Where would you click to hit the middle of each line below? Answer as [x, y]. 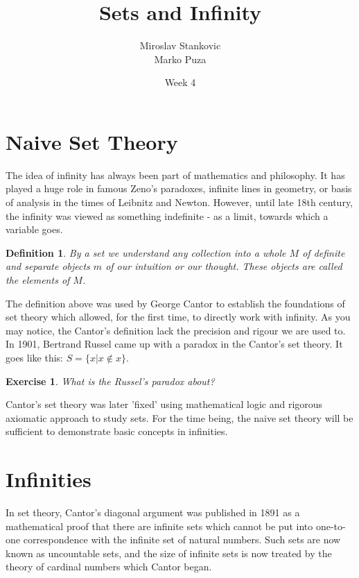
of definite [324, 252]
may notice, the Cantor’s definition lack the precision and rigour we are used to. [176, 330]
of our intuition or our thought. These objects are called [224, 266]
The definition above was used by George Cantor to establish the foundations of [175, 303]
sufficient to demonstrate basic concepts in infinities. [117, 431]
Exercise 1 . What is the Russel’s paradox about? [110, 381]
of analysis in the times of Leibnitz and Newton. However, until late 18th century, [179, 202]
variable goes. [34, 229]
